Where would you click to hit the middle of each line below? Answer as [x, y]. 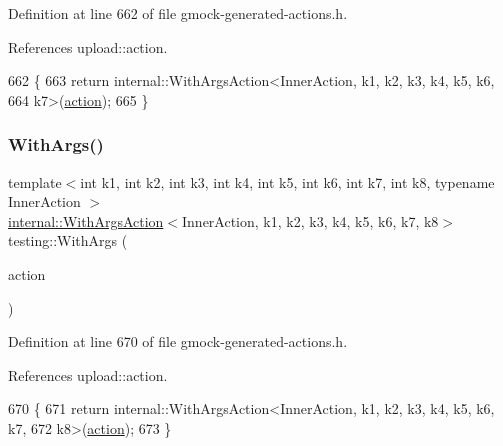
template [35, 181]
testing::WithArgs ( [68, 240]
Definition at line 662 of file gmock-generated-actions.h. [178, 13]
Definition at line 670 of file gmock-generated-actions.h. [178, 341]
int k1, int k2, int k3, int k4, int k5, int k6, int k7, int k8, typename [287, 181]
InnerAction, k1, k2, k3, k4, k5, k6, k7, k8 [310, 220]
